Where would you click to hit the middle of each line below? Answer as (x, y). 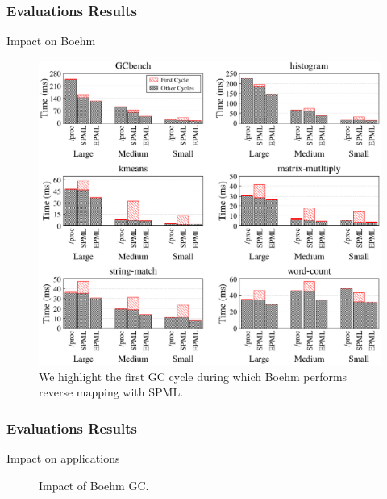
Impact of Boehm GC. (94, 485)
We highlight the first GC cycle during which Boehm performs (193, 376)
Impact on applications (63, 458)
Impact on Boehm (51, 41)
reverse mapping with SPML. (111, 392)
